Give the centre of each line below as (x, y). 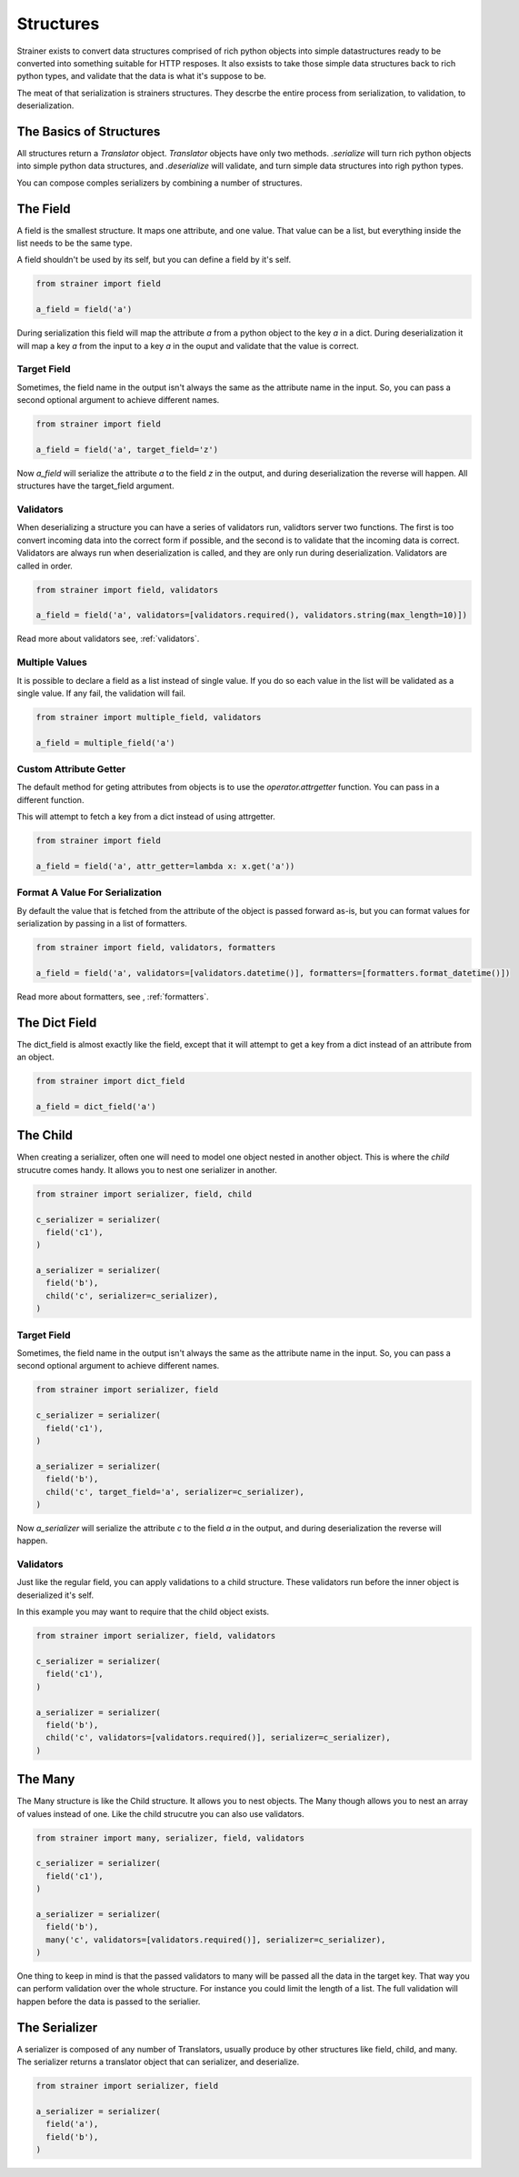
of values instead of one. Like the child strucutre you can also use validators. (160, 1813)
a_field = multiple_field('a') (106, 742)
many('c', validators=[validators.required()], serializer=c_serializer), (216, 1940)
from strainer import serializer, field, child (144, 1194)
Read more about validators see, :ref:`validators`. (108, 639)
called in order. (45, 566)
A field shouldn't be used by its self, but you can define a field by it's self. (154, 260)
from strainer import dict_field (110, 1081)
